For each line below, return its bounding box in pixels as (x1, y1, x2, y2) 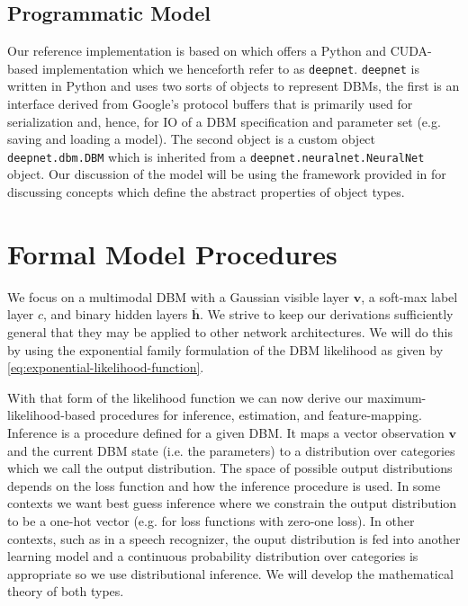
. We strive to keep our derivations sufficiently (199, 305, 454, 324)
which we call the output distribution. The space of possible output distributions (7, 459, 453, 477)
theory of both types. (7, 582, 124, 601)
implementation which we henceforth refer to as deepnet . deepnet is (41, 58, 419, 77)
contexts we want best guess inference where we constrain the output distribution (7, 494, 457, 512)
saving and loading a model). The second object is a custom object (7, 129, 376, 148)
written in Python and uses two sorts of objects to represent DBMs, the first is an (7, 76, 460, 95)
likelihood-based (7, 405, 96, 424)
